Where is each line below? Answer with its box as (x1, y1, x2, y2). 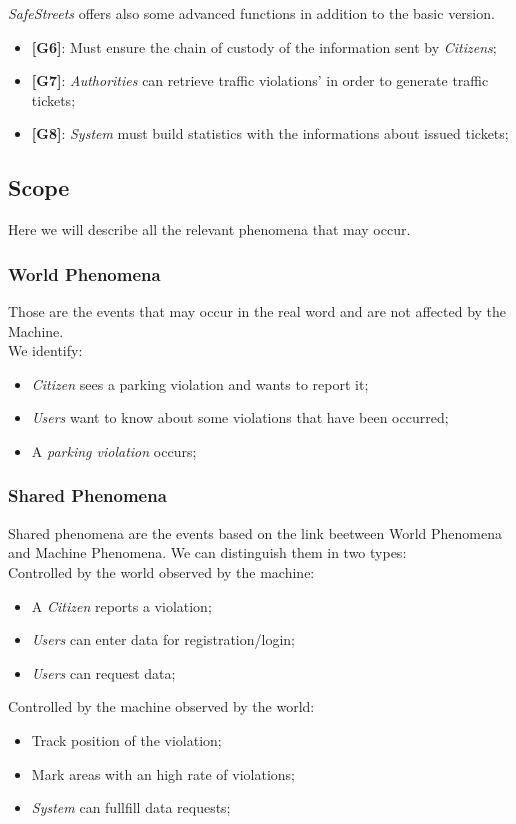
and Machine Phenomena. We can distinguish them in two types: (8, 542, 407, 563)
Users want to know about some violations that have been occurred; (31, 407, 449, 428)
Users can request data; (31, 662, 176, 683)
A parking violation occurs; (31, 440, 197, 461)
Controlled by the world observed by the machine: (8, 561, 315, 582)
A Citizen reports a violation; (31, 595, 212, 616)
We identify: (8, 340, 83, 361)
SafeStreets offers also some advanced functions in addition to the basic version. (8, 3, 495, 23)
